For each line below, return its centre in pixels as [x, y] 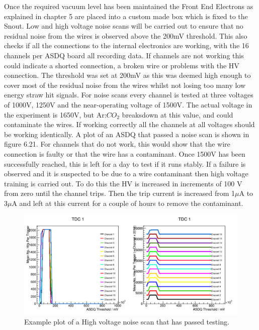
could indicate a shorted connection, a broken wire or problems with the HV [122, 65]
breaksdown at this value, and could [178, 114]
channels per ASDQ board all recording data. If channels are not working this [124, 55]
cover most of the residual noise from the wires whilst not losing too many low [125, 85]
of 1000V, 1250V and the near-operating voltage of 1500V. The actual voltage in [128, 104]
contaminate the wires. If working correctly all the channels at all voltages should [129, 124]
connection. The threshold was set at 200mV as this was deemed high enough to [127, 75]
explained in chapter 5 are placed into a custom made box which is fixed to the [126, 16]
